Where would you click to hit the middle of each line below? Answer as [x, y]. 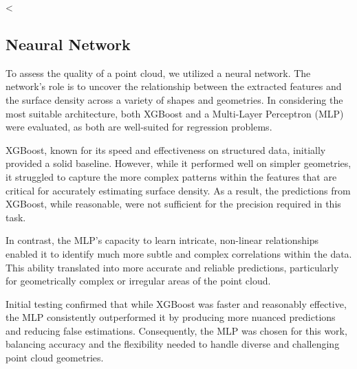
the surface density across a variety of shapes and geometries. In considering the [174, 99]
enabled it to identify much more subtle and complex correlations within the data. [179, 253]
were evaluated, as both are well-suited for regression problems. [139, 127]
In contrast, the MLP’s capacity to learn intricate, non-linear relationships [162, 240]
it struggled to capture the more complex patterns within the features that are [171, 176]
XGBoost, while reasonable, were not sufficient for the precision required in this [173, 204]
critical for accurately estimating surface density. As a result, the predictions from [178, 190]
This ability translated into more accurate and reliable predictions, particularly [172, 267]
